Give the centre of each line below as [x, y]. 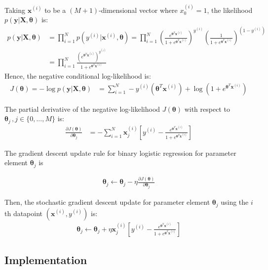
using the [235, 202]
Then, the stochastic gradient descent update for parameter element [107, 202]
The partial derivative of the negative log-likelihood [82, 109]
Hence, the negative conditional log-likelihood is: [78, 76]
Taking [15, 10]
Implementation [46, 260]
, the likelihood [230, 10]
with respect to [207, 109]
